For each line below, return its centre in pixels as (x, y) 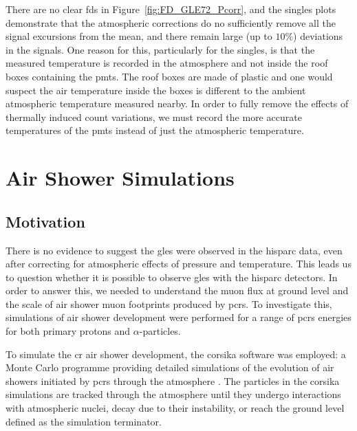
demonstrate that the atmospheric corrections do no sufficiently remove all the (171, 22)
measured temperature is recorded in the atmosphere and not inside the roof (167, 63)
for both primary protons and (68, 331)
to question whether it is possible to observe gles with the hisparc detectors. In (172, 277)
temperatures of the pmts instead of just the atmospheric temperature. (155, 130)
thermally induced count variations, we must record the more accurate (154, 117)
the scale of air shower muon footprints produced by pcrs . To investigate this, (169, 303)
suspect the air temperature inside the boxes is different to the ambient (156, 90)
